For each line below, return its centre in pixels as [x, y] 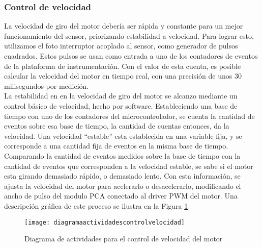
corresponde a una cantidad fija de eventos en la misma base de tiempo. [116, 146]
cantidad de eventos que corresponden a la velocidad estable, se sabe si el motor [129, 166]
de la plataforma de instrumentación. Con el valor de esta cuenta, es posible [123, 66]
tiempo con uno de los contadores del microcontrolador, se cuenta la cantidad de [129, 116]
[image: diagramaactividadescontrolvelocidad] [105, 222]
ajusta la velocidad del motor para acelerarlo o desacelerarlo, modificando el [123, 186]
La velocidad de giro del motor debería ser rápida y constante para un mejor [124, 26]
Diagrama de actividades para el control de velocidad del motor [124, 239]
